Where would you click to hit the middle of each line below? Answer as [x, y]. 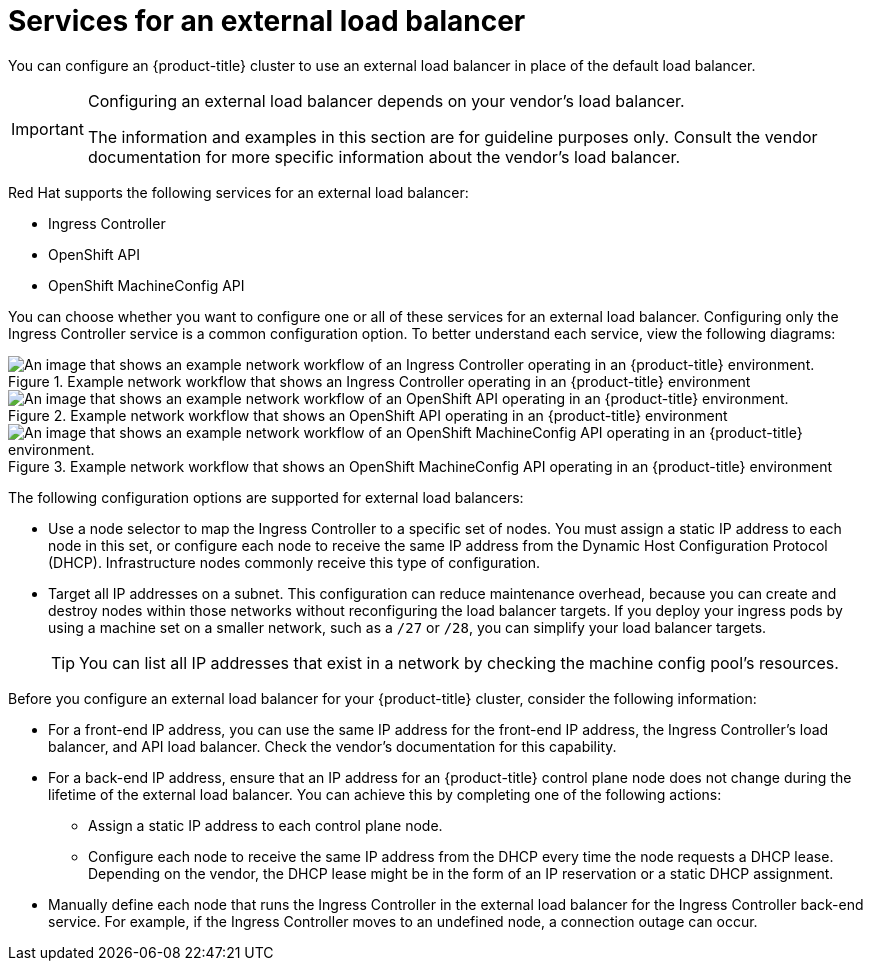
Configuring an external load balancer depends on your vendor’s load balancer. [386, 100]
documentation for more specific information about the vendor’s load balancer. [384, 156]
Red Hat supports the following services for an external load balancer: [238, 192]
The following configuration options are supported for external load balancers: [266, 497]
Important [47, 128]
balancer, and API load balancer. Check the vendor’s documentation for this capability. [332, 746]
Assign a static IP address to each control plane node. [265, 825]
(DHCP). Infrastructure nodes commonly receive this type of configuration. [294, 562]
